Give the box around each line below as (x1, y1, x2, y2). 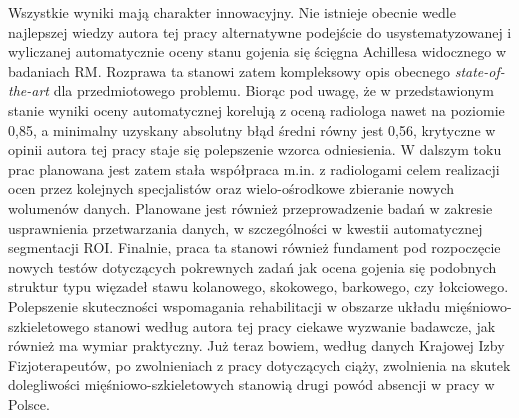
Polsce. (8, 393, 50, 414)
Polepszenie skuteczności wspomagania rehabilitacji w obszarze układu (8, 295, 440, 316)
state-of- (454, 60, 505, 81)
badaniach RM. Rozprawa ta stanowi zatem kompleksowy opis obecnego (8, 60, 451, 81)
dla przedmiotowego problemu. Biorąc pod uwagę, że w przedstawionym (53, 80, 494, 101)
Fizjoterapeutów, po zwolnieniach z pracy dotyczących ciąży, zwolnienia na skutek (8, 354, 511, 375)
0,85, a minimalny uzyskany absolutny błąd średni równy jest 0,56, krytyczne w (8, 119, 496, 140)
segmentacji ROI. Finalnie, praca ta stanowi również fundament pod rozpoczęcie (8, 237, 501, 258)
